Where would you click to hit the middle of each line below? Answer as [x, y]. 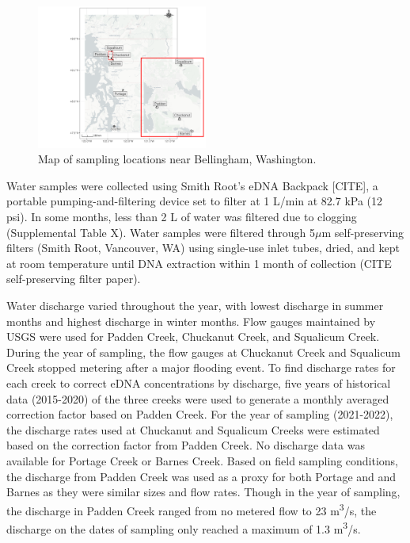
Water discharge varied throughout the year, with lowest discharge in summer [195, 305]
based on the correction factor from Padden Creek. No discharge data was [186, 445]
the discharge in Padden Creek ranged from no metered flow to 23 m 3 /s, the [192, 509]
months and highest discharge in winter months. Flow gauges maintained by [191, 321]
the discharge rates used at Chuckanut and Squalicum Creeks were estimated [193, 429]
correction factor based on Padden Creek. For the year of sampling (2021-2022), [200, 414]
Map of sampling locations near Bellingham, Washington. [177, 159]
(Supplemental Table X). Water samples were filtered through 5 [161, 232]
